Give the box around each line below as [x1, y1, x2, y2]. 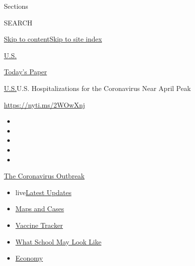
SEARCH [4, 17, 33, 27]
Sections [4, 1, 28, 11]
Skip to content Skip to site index [4, 34, 102, 44]
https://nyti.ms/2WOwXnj [4, 99, 85, 110]
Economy [15, 253, 43, 263]
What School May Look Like [15, 236, 101, 246]
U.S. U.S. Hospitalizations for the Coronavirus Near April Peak [4, 83, 191, 93]
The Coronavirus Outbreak [4, 171, 85, 181]
